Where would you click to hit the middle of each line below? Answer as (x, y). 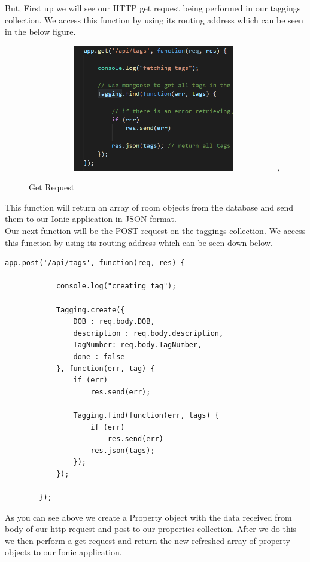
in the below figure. (40, 31)
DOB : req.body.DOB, (114, 322)
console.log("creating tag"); (116, 286)
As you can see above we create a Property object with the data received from (148, 517)
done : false (99, 356)
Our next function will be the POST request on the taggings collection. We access (155, 231)
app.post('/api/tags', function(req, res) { (95, 263)
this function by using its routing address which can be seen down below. (139, 242)
